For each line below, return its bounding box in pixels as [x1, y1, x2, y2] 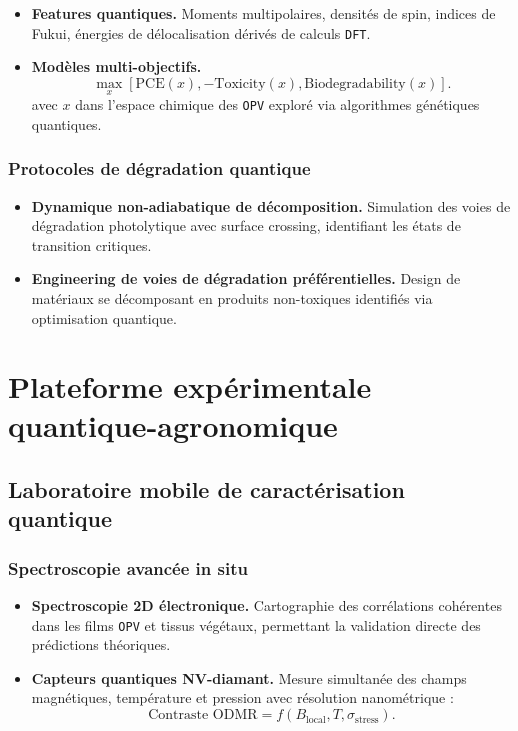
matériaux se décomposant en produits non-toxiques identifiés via [31, 287, 433, 308]
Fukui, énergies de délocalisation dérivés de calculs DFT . [31, 22, 371, 43]
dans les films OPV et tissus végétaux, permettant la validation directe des [31, 614, 481, 635]
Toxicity [214, 76, 266, 91]
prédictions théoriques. [31, 634, 171, 655]
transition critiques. [31, 234, 152, 255]
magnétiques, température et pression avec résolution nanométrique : [31, 687, 454, 708]
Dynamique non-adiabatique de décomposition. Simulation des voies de [31, 195, 511, 216]
